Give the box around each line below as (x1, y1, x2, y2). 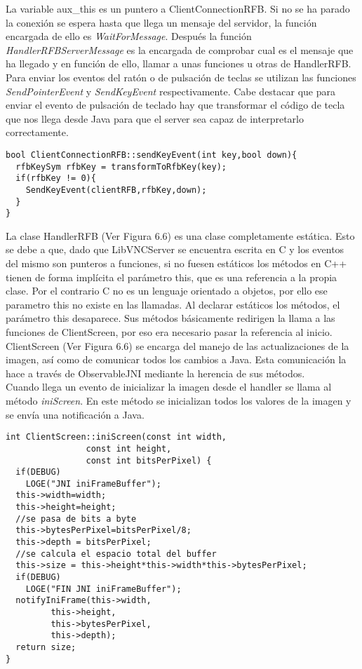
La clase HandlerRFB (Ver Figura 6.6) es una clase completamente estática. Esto (6, 228, 355, 243)
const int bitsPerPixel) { (86, 455, 212, 466)
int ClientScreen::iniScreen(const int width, (6, 432, 227, 442)
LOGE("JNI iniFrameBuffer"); (25, 478, 161, 489)
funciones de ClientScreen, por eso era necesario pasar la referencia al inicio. (6, 325, 333, 339)
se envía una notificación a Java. (6, 407, 145, 421)
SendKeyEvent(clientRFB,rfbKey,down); (25, 184, 207, 195)
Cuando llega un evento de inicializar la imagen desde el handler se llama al (6, 379, 332, 394)
